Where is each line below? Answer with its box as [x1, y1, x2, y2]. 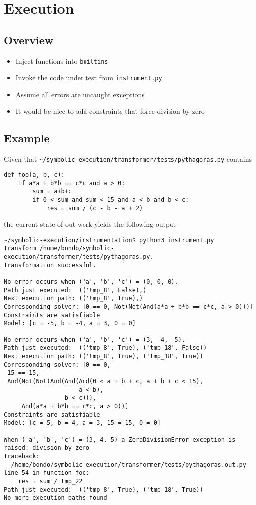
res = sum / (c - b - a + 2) [46, 204, 143, 212]
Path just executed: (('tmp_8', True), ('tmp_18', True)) [4, 486, 203, 493]
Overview [4, 32, 54, 47]
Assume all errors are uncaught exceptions [15, 89, 145, 99]
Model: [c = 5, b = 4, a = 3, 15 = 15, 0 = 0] [4, 419, 161, 427]
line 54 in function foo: [4, 469, 89, 477]
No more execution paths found [4, 494, 107, 502]
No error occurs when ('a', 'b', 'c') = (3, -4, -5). [4, 336, 186, 343]
